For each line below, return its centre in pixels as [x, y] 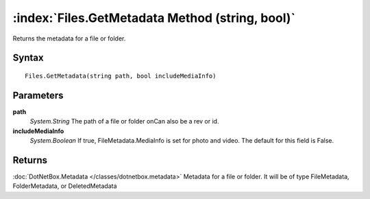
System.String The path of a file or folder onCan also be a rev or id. [124, 121]
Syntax [28, 58]
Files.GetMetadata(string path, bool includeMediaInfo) [121, 76]
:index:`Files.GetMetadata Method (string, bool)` [154, 18]
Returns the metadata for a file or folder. [69, 38]
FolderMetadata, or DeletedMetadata [65, 186]
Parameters [38, 95]
